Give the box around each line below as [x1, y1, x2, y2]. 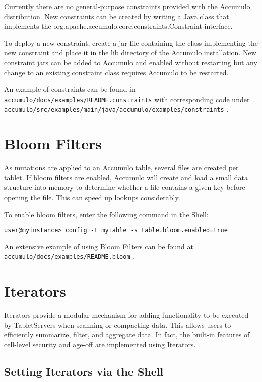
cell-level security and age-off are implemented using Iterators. [4, 339, 196, 349]
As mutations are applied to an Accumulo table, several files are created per [4, 162, 239, 173]
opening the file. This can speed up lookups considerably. [4, 192, 180, 202]
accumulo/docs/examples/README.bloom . [4, 251, 135, 261]
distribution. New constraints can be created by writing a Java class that [4, 11, 229, 21]
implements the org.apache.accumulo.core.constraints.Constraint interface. [4, 21, 233, 31]
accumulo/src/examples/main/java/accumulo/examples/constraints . [4, 104, 229, 114]
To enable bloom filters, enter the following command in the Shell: [4, 209, 209, 219]
